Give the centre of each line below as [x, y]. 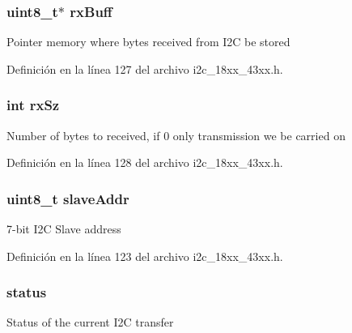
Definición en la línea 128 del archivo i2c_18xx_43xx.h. [145, 162]
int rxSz [33, 105]
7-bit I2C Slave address [64, 229]
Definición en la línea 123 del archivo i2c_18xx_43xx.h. [145, 256]
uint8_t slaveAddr [68, 198]
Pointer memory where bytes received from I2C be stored [148, 42]
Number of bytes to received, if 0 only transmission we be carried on [176, 135]
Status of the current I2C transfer [90, 322]
